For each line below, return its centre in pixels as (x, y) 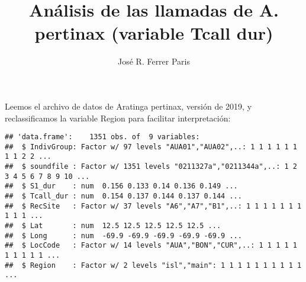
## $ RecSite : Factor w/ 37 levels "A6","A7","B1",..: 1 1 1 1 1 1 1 (153, 206)
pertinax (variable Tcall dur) (154, 33)
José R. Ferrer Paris (154, 61)
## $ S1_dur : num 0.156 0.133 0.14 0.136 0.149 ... (121, 186)
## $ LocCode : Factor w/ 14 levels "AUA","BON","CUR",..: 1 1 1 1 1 (151, 246)
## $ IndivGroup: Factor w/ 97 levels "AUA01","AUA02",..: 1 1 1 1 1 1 (151, 147)
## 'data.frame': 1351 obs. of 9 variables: (102, 137)
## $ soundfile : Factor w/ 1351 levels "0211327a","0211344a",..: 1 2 (151, 167)
